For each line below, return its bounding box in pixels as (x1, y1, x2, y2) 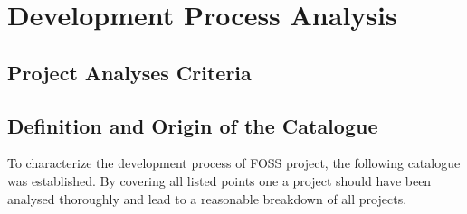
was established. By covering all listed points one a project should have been (7, 171, 432, 190)
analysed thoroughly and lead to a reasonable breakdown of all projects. (7, 189, 407, 208)
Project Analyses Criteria (7, 58, 252, 86)
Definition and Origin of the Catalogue (7, 111, 378, 139)
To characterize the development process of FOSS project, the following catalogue (7, 154, 461, 172)
